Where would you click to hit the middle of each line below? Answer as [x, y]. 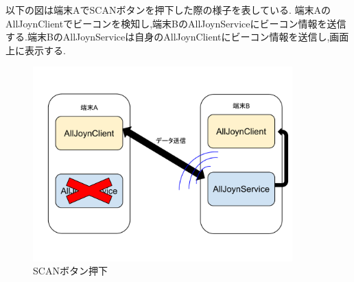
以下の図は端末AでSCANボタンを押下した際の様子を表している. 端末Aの [168, 10]
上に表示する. [36, 50]
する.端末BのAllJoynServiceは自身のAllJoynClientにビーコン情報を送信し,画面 [177, 37]
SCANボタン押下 [70, 271]
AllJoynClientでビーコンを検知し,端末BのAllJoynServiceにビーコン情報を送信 [176, 23]
